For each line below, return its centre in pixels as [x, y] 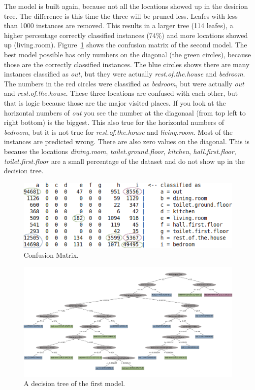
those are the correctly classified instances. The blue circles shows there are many [127, 64]
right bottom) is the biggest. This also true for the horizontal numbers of [114, 122]
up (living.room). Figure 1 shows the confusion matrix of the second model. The [126, 45]
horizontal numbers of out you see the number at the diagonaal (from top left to [125, 112]
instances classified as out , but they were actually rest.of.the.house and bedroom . [125, 74]
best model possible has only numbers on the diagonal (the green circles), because [127, 54]
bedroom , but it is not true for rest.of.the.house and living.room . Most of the [118, 132]
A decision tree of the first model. [74, 383]
